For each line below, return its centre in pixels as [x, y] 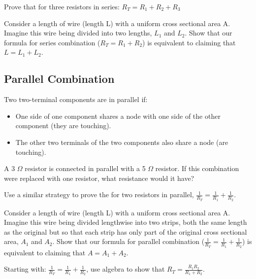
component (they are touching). [63, 125]
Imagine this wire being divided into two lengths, [78, 33]
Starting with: [25, 269]
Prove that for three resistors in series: [62, 6]
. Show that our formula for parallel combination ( [128, 241]
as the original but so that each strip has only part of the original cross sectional [126, 231]
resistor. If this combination [197, 168]
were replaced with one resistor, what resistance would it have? [99, 178]
